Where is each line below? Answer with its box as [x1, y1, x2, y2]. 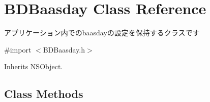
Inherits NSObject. [4, 61, 63, 72]
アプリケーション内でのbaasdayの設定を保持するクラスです [4, 27, 200, 38]
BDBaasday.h [43, 44, 85, 55]
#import [4, 44, 32, 55]
